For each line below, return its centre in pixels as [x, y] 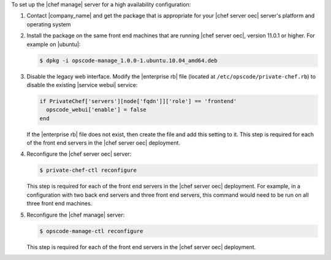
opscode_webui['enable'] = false [96, 110]
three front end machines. [59, 204]
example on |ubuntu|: [54, 44]
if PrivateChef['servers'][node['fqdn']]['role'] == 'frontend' [138, 101]
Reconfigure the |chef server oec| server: [79, 154]
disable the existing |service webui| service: [82, 85]
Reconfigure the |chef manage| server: [76, 215]
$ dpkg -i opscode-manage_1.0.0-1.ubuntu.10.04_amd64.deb [128, 60]
